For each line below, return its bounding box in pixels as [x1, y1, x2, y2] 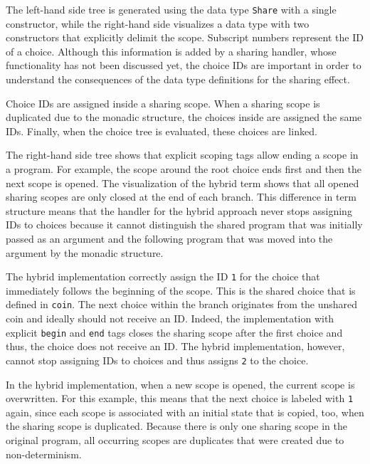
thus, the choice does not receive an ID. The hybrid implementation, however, [6, 339, 345, 354]
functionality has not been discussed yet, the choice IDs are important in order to [6, 58, 361, 73]
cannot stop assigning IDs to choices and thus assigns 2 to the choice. [6, 352, 309, 367]
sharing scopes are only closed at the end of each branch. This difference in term [6, 189, 356, 204]
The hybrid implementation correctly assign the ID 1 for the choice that [6, 269, 320, 284]
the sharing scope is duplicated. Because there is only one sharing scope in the [6, 418, 347, 433]
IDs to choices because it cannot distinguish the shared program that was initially [6, 217, 363, 232]
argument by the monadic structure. [6, 245, 164, 260]
